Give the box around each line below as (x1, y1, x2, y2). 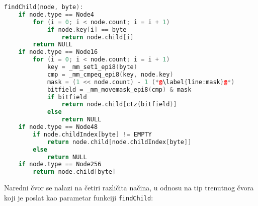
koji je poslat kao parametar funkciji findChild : (4, 192, 153, 202)
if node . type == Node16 (18, 48, 98, 56)
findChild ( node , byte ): (4, 4, 83, 11)
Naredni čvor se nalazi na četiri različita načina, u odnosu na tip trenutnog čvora (4, 182, 254, 193)
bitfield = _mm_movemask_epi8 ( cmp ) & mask (47, 86, 192, 93)
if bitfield (47, 93, 87, 101)
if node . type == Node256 (18, 161, 102, 168)
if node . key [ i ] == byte (47, 26, 127, 33)
